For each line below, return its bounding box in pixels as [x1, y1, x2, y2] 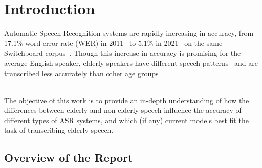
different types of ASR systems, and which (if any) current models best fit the [4, 114, 249, 125]
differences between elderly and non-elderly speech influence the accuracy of [4, 105, 242, 115]
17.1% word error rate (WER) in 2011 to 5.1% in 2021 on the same [4, 37, 223, 48]
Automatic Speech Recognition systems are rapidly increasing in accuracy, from [4, 28, 254, 38]
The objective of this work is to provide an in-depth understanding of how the [4, 94, 249, 105]
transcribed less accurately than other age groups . [4, 67, 164, 78]
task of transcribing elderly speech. [4, 125, 114, 135]
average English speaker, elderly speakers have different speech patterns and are [4, 57, 258, 68]
